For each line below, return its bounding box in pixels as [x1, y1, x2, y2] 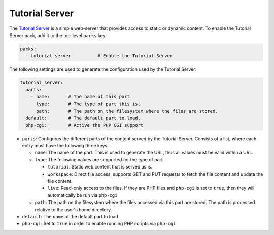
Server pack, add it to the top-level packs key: [9, 32, 107, 38]
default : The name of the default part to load [22, 213, 119, 219]
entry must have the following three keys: [22, 143, 109, 148]
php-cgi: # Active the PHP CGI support [25, 122, 144, 128]
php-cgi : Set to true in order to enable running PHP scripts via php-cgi [22, 221, 176, 227]
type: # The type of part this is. [36, 101, 141, 107]
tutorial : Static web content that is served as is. [47, 164, 153, 170]
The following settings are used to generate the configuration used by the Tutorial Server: [9, 66, 197, 72]
